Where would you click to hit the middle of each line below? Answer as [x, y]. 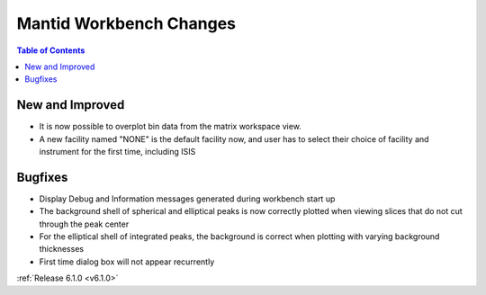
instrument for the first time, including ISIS [117, 152]
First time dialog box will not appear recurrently [127, 262]
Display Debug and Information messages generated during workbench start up [187, 199]
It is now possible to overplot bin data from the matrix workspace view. [170, 127]
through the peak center [84, 224]
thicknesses [62, 249]
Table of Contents [51, 50]
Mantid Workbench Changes [126, 23]
